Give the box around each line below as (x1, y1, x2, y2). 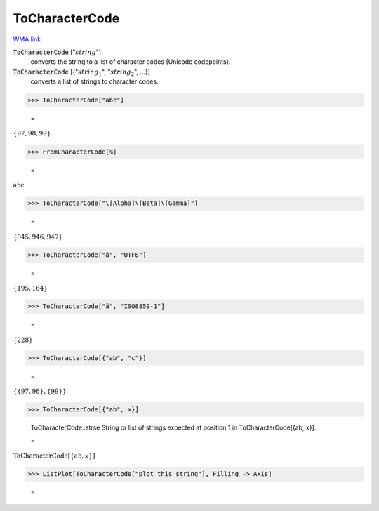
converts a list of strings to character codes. (30, 77, 159, 86)
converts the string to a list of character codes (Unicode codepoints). (30, 58, 231, 66)
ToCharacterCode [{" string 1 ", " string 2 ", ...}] (13, 67, 151, 77)
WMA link (13, 35, 41, 44)
